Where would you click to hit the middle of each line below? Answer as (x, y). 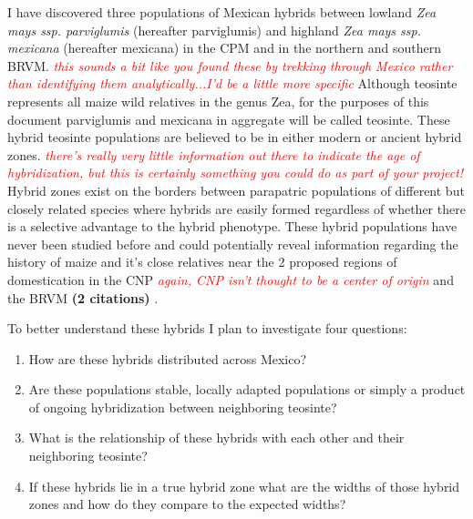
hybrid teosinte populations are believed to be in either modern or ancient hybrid (235, 137)
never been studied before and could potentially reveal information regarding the (233, 244)
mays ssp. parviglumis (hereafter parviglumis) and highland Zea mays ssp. (214, 30)
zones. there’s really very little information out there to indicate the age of (214, 154)
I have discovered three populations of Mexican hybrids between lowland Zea (222, 12)
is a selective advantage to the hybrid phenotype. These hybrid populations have (232, 226)
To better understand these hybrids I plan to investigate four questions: (207, 328)
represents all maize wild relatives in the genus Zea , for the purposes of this (218, 101)
